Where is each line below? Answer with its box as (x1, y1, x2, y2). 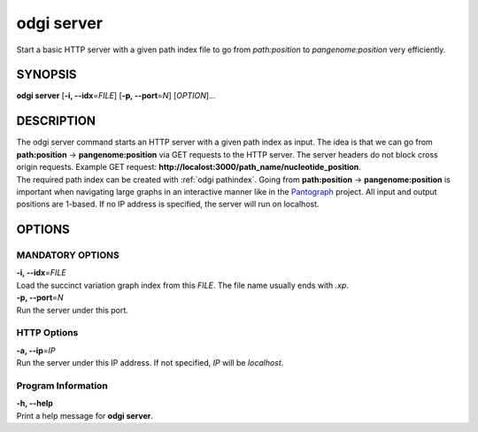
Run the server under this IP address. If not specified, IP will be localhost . (16, 358, 284, 368)
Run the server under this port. (16, 305, 128, 315)
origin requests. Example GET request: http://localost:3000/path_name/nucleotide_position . (16, 162, 362, 173)
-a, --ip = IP (16, 345, 56, 356)
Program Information (16, 379, 108, 391)
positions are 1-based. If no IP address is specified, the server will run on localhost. (16, 199, 320, 210)
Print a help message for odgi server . (16, 410, 154, 420)
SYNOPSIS (16, 67, 77, 82)
